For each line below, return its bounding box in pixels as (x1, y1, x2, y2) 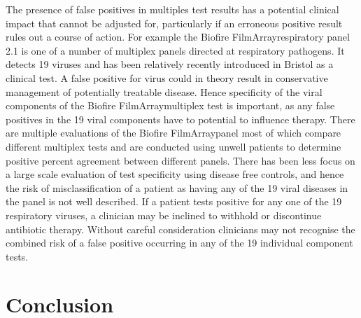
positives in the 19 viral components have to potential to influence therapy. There (6, 111, 355, 126)
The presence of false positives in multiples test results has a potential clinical (6, 2, 339, 16)
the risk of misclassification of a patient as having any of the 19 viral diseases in (6, 180, 348, 195)
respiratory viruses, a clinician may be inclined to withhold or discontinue (6, 207, 322, 222)
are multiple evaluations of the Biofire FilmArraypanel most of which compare (6, 125, 341, 140)
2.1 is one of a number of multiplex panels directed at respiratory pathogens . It (6, 43, 345, 57)
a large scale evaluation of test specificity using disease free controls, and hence (6, 167, 344, 181)
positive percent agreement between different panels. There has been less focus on (6, 153, 355, 167)
